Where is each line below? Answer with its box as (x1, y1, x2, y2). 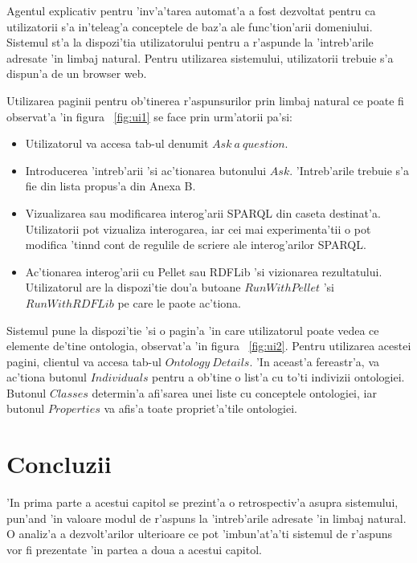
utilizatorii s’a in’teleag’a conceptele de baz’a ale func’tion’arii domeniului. (6, 18, 373, 35)
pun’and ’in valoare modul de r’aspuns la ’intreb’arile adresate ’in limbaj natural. (6, 509, 407, 526)
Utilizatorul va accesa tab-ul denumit (25, 135, 209, 152)
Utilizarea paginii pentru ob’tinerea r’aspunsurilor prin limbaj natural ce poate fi (6, 92, 404, 108)
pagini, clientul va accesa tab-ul (6, 353, 161, 369)
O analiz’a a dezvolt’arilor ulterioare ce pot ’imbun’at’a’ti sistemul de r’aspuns (6, 525, 393, 542)
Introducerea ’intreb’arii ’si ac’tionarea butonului (25, 161, 267, 178)
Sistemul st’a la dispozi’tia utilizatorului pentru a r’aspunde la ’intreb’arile (6, 34, 374, 51)
